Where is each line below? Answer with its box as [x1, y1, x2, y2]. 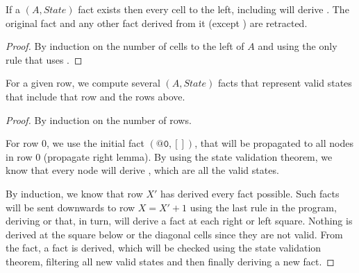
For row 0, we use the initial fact [6, 136, 144, 150]
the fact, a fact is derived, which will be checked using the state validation [6, 240, 322, 255]
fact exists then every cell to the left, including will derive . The [78, 2, 349, 16]
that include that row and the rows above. [6, 89, 185, 103]
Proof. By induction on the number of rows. [6, 112, 192, 127]
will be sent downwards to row [6, 200, 135, 214]
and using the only [258, 39, 337, 53]
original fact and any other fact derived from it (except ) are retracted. [6, 15, 308, 30]
